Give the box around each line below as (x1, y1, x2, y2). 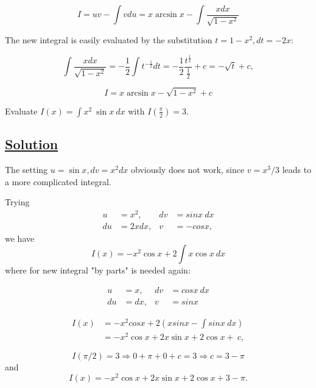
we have (5, 231, 35, 244)
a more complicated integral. (5, 175, 111, 188)
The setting (5, 163, 48, 175)
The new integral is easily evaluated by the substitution (5, 33, 212, 46)
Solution (5, 135, 58, 153)
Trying (5, 196, 30, 208)
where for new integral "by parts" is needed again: (5, 264, 191, 277)
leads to (282, 163, 312, 175)
